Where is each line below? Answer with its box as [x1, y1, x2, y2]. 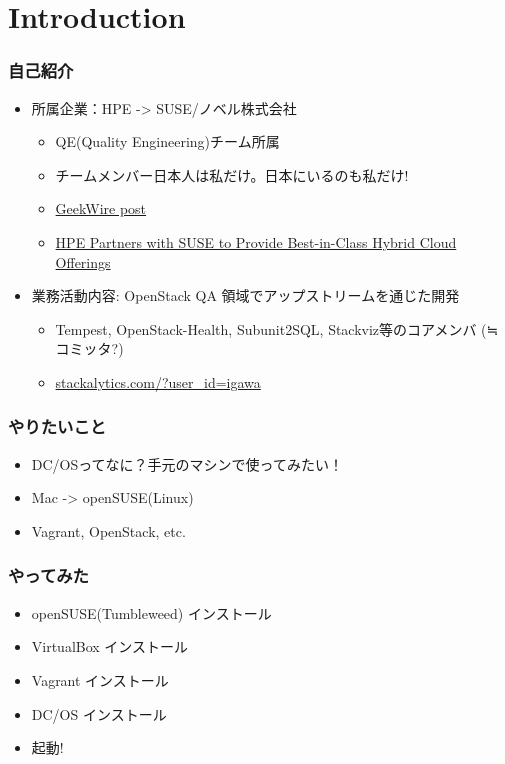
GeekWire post [55, 198, 147, 219]
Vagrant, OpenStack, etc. [31, 520, 186, 541]
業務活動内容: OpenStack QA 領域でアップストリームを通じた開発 [31, 285, 460, 306]
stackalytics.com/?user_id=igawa [55, 371, 261, 392]
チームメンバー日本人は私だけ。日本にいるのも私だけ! [55, 164, 409, 185]
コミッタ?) [55, 338, 124, 359]
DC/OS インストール [31, 703, 167, 724]
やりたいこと [8, 414, 107, 439]
